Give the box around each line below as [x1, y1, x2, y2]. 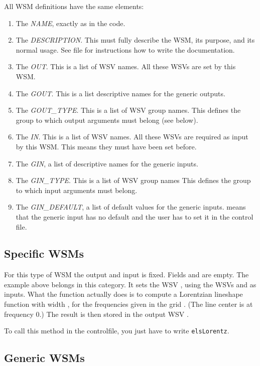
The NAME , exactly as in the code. [16, 18, 125, 28]
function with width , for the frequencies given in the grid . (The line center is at [4, 299, 253, 309]
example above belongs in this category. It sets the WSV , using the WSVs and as [4, 279, 256, 289]
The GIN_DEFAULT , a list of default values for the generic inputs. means [16, 202, 246, 212]
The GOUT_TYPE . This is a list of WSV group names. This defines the [16, 105, 241, 115]
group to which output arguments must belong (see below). [16, 114, 198, 125]
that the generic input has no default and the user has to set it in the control [16, 211, 253, 222]
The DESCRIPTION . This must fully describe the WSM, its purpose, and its [16, 35, 255, 45]
